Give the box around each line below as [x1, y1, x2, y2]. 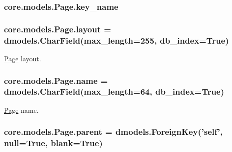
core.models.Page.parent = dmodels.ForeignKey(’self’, [4, 126, 223, 138]
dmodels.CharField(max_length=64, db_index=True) [4, 85, 225, 98]
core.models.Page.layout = [4, 23, 111, 35]
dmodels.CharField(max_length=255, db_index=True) [4, 34, 229, 46]
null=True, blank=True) [4, 137, 103, 149]
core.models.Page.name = [4, 74, 108, 86]
